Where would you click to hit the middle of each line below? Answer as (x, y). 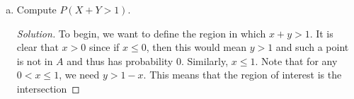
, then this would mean (196, 47)
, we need (79, 75)
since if (104, 47)
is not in (35, 60)
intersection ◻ (48, 88)
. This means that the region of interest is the (242, 75)
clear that (38, 47)
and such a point (312, 47)
